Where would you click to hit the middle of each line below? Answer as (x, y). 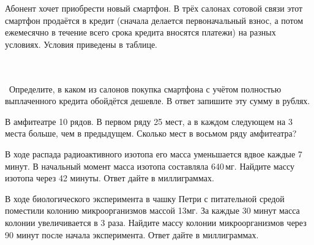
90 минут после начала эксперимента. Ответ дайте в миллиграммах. (132, 234)
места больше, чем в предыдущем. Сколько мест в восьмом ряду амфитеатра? (151, 133)
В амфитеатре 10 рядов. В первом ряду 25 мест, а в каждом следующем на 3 (149, 121)
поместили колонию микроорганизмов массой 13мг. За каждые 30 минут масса (152, 210)
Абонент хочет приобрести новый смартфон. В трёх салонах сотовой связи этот (154, 8)
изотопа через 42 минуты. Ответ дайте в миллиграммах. (110, 178)
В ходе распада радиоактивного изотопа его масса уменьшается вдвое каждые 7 (154, 153)
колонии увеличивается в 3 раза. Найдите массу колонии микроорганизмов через (156, 222)
